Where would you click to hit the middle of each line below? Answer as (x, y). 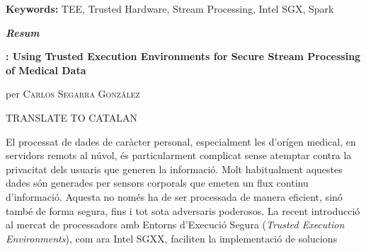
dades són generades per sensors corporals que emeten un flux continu (157, 183)
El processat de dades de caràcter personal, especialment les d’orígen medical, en (181, 141)
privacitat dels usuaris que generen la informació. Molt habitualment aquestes (174, 169)
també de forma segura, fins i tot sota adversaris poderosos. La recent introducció (183, 210)
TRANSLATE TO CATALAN (72, 117)
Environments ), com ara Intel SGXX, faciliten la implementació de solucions (172, 238)
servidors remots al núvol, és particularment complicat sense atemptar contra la (179, 155)
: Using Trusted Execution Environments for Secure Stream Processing (183, 56)
